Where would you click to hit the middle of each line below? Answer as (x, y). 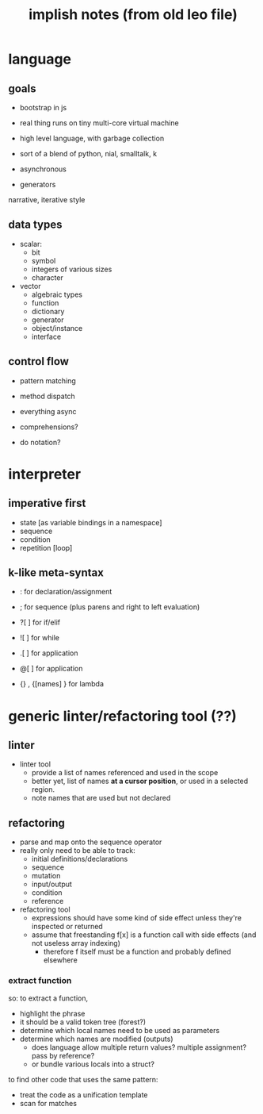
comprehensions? (49, 427)
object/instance (57, 328)
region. (43, 789)
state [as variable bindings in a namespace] (91, 522)
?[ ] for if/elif (40, 622)
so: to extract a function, (48, 998)
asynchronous (43, 169)
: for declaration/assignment (66, 592)
